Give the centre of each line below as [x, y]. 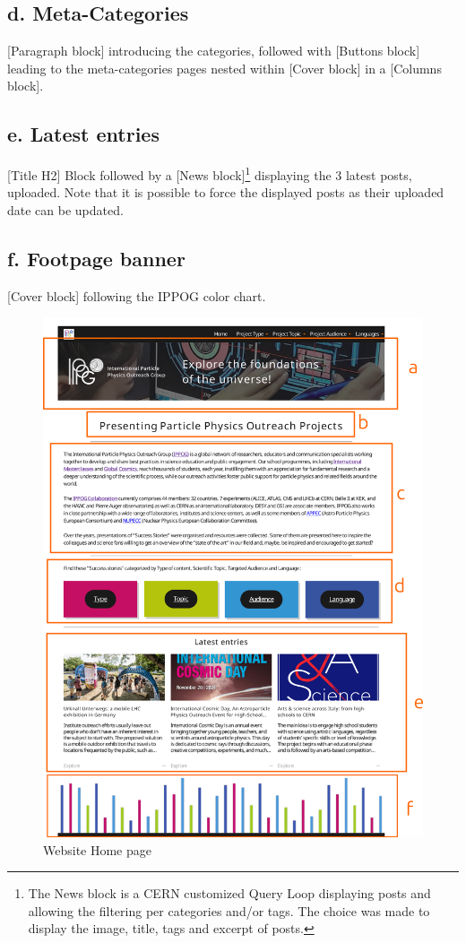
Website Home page [98, 849]
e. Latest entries [83, 134]
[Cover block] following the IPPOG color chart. [137, 295]
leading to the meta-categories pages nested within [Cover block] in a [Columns [224, 68]
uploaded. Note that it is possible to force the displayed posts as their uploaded [226, 192]
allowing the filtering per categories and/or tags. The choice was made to [229, 910]
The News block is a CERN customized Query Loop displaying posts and [229, 893]
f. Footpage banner [96, 259]
